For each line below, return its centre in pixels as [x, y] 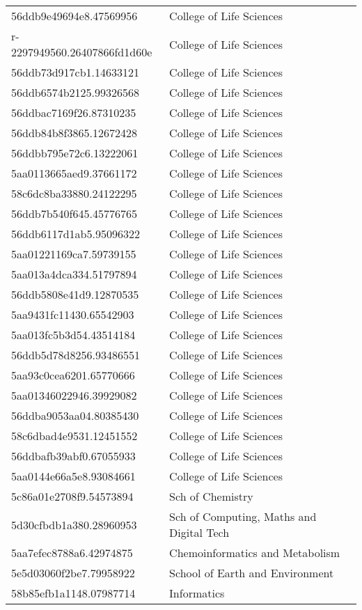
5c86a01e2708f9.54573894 [72, 496]
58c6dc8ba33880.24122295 [74, 193]
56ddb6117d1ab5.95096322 [76, 234]
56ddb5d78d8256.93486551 [76, 355]
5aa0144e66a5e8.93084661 [73, 476]
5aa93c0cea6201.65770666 [73, 375]
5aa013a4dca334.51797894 [74, 274]
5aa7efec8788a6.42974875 [72, 553]
